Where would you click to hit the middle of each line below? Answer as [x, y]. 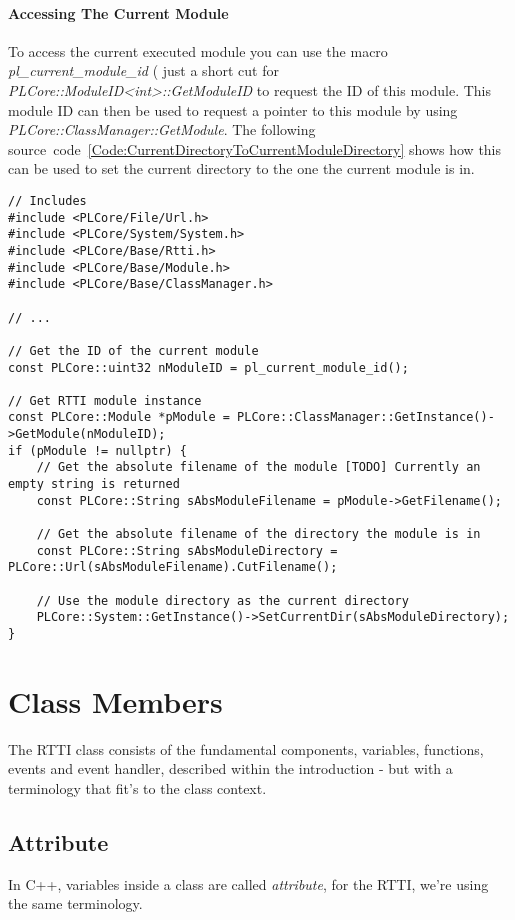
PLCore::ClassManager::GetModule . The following [162, 129]
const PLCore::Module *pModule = [119, 417]
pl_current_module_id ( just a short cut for [143, 70]
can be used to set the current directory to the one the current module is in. [241, 168]
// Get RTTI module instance [105, 400]
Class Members [115, 700]
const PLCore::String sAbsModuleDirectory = [187, 550]
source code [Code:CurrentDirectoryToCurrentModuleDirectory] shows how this [255, 148]
